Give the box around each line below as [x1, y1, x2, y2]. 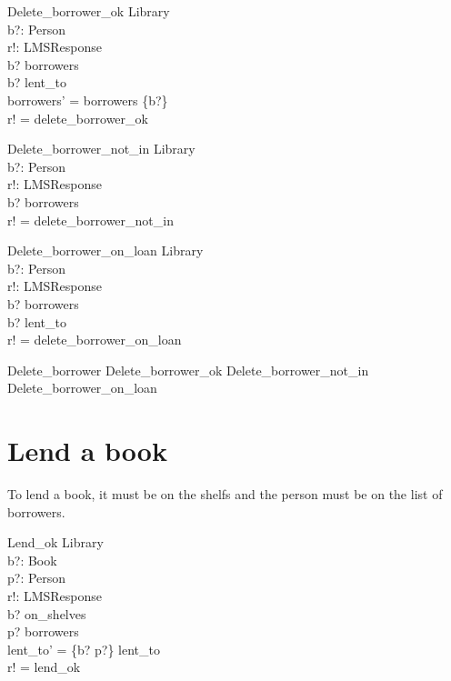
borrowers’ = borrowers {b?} [7, 90, 168, 109]
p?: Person [7, 568, 66, 587]
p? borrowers [7, 622, 79, 641]
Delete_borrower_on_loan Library [7, 241, 204, 260]
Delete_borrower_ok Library [7, 2, 170, 20]
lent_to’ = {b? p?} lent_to [7, 639, 160, 658]
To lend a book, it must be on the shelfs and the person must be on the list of [7, 485, 443, 503]
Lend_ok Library [7, 533, 104, 552]
